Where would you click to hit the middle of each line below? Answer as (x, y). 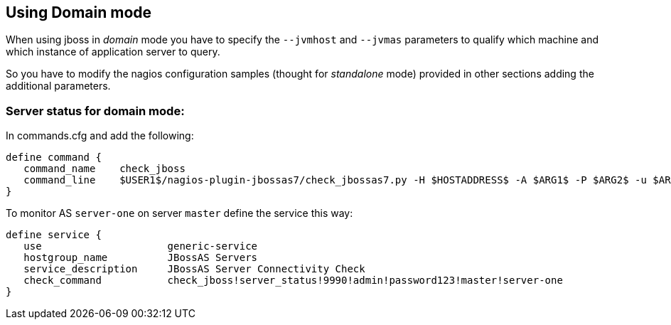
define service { (54, 235)
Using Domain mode (79, 12)
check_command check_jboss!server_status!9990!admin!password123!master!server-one (293, 281)
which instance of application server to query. (113, 52)
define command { (54, 158)
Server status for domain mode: (95, 111)
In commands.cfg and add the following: (100, 136)
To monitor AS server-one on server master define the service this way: (179, 213)
